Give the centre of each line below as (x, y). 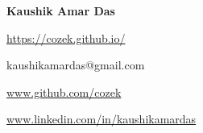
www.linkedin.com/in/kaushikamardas (101, 119)
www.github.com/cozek (64, 91)
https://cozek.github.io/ (66, 37)
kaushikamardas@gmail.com (76, 65)
